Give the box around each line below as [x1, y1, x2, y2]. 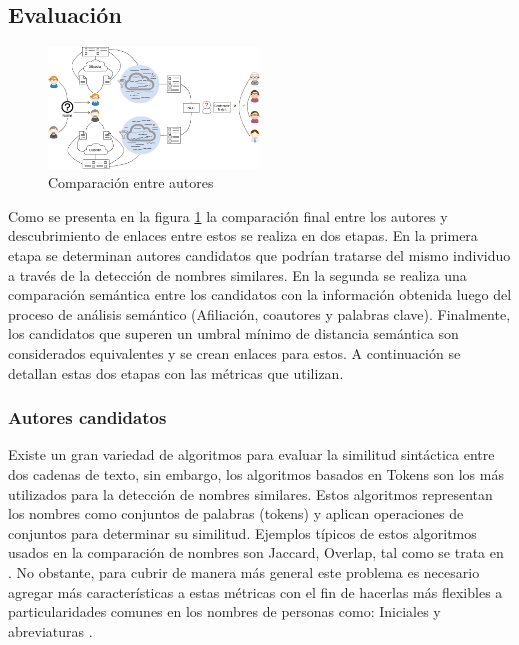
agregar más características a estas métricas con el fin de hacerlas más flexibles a [8, 581, 503, 602]
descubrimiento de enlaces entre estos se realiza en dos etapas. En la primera [8, 225, 478, 246]
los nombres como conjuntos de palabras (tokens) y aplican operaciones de [8, 503, 464, 524]
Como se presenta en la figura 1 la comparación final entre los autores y [8, 205, 448, 226]
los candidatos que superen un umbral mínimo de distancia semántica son [8, 323, 459, 344]
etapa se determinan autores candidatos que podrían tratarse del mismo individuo [8, 245, 511, 266]
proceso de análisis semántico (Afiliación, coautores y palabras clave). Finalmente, [8, 303, 511, 324]
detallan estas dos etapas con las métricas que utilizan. [8, 362, 344, 383]
